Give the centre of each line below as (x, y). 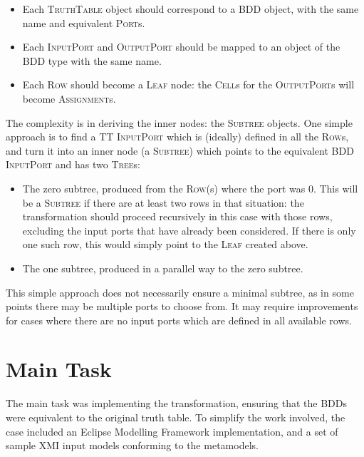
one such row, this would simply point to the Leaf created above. (165, 244)
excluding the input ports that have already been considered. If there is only (189, 230)
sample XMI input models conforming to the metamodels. (132, 445)
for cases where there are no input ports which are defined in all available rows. (179, 320)
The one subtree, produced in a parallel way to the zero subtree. (163, 268)
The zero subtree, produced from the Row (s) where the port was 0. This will (190, 188)
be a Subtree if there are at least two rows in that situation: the (163, 202)
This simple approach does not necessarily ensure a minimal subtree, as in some (180, 292)
